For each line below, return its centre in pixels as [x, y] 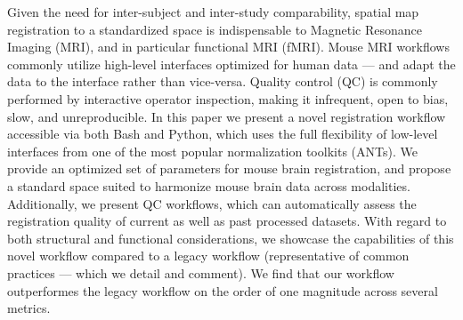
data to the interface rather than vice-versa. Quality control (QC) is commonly [223, 81]
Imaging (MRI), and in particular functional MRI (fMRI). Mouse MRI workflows [228, 47]
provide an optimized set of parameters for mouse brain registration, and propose [229, 168]
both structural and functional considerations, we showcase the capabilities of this [231, 238]
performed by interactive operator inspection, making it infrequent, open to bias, [228, 98]
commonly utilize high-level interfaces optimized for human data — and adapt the [231, 64]
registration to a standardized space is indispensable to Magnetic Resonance [215, 29]
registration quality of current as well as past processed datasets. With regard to [227, 221]
